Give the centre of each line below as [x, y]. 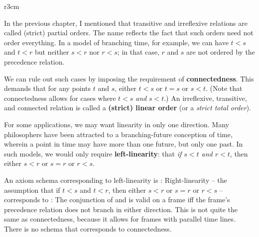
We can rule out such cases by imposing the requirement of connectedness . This [129, 78]
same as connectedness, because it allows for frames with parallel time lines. [120, 219]
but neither [52, 52]
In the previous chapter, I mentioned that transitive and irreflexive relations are [126, 23]
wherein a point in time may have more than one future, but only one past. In [124, 144]
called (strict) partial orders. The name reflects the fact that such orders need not [129, 33]
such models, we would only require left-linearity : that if [93, 153]
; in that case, [138, 52]
